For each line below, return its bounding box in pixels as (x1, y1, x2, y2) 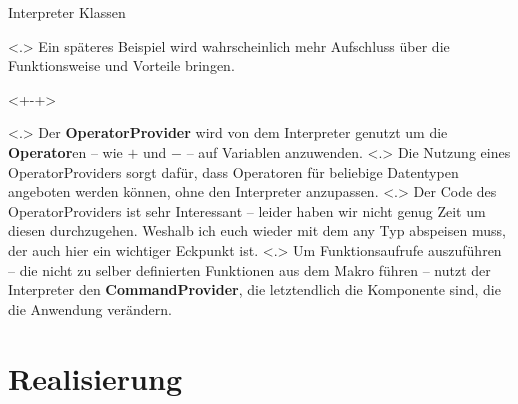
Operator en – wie (8, 141, 123, 162)
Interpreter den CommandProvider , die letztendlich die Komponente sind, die (8, 279, 501, 300)
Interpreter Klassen (8, 2, 126, 22)
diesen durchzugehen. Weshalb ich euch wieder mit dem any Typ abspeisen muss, (8, 220, 506, 241)
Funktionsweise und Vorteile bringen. (8, 55, 235, 76)
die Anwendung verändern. (8, 298, 172, 319)
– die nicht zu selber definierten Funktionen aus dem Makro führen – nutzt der (8, 259, 491, 280)
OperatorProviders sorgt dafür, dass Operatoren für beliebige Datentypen (8, 161, 459, 182)
